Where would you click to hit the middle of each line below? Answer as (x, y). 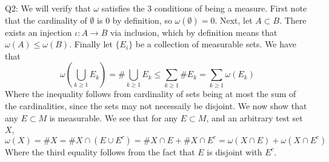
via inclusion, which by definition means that (194, 32)
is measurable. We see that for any (114, 117)
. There (293, 20)
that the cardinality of (46, 20)
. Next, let (234, 20)
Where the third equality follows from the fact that (100, 151)
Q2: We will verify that (48, 8)
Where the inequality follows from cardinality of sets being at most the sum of (151, 94)
